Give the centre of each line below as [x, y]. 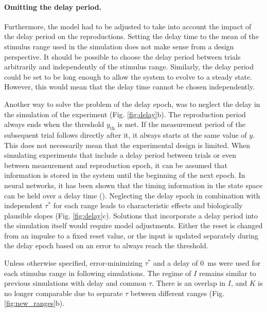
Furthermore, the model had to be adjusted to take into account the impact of [128, 26]
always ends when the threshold [54, 124]
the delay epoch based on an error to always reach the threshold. [106, 245]
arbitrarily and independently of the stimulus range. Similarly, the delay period [129, 67]
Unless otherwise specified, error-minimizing [73, 263]
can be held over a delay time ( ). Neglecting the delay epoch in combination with [132, 195]
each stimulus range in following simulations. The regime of [98, 273]
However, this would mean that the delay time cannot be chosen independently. [130, 87]
